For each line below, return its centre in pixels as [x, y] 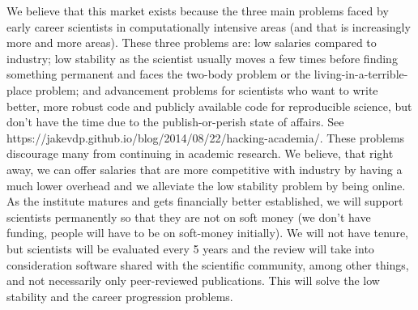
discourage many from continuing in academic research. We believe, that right [200, 153]
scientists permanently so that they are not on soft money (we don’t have [189, 217]
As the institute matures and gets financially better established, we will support [205, 201]
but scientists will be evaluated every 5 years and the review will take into [190, 248]
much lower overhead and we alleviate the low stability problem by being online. [206, 185]
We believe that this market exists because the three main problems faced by [198, 11]
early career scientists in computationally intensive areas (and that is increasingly [209, 26]
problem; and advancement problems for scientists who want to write [207, 89]
